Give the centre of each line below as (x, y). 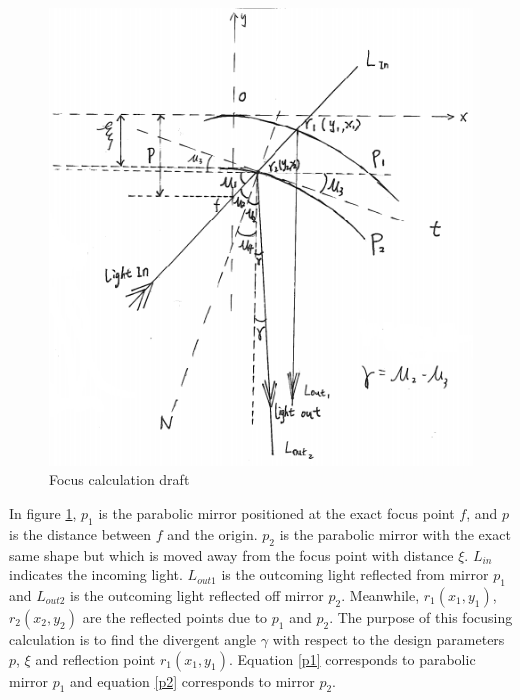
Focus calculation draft (119, 479)
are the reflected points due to (175, 617)
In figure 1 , (43, 513)
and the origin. (212, 533)
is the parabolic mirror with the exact (395, 533)
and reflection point (95, 658)
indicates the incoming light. (96, 574)
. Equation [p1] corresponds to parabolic (352, 658)
